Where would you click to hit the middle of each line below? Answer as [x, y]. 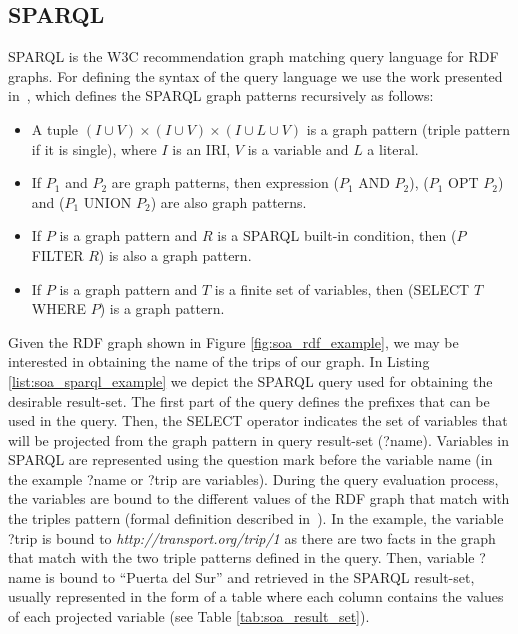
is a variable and [298, 148]
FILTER [57, 254]
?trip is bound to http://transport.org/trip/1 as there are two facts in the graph [252, 537]
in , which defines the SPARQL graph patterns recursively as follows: [221, 95]
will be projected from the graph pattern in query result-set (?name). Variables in [259, 439]
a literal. [393, 148]
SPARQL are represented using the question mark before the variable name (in [250, 459]
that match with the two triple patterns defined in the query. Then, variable [241, 557]
